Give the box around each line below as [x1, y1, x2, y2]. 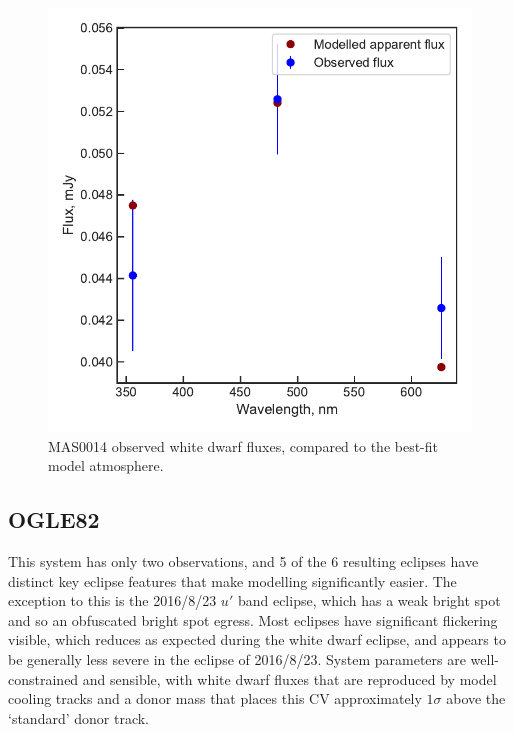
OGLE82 [8, 504, 100, 535]
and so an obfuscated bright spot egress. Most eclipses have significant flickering [8, 609, 498, 630]
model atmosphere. [48, 455, 164, 476]
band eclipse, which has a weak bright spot [237, 590, 501, 611]
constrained [8, 668, 79, 689]
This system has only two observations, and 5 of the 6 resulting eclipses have [8, 550, 479, 571]
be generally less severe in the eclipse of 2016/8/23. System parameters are [8, 648, 466, 669]
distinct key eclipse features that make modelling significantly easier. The [8, 570, 457, 591]
